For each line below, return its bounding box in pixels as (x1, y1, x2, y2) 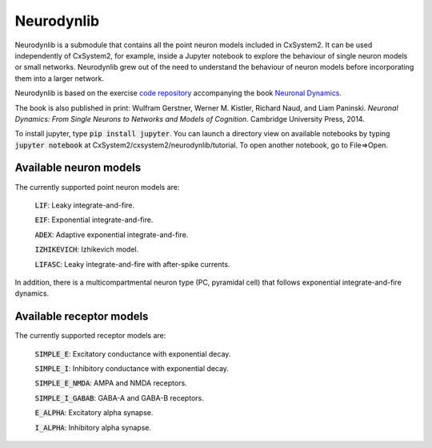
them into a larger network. (14, 73, 104, 83)
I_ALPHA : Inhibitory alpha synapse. (34, 422, 152, 432)
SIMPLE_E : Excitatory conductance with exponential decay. (34, 349, 231, 358)
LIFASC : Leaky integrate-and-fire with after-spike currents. (34, 259, 230, 268)
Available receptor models (14, 309, 149, 324)
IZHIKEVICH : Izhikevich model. (34, 244, 139, 254)
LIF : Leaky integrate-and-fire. (34, 200, 135, 210)
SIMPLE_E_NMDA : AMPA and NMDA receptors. (34, 378, 187, 388)
